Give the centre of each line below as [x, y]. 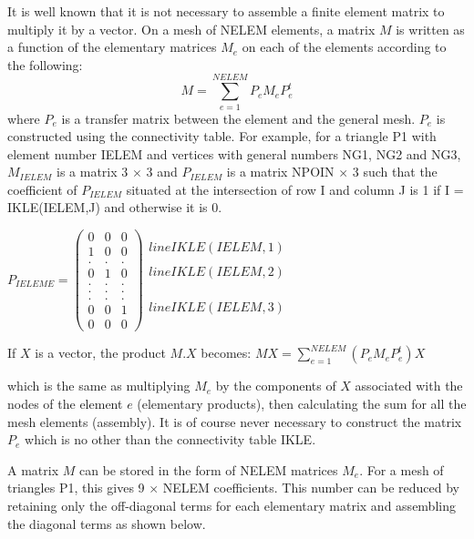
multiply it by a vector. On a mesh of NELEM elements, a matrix [191, 29]
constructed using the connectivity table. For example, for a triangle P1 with [222, 136]
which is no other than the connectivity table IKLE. [170, 439]
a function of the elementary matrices [112, 47]
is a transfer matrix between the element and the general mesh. [238, 118]
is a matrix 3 [93, 172]
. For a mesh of [402, 469]
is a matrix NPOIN [280, 172]
